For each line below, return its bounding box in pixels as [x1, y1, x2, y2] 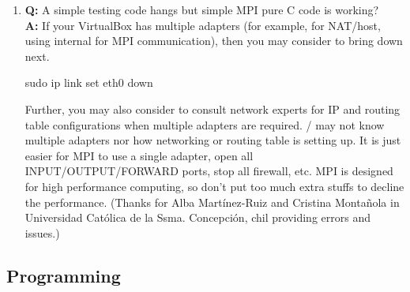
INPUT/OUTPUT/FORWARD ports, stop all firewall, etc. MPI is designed [24, 163, 393, 179]
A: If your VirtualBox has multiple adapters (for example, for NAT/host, [24, 17, 381, 33]
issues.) [24, 224, 60, 241]
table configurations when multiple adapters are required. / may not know [24, 116, 385, 133]
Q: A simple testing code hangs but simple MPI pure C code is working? [24, 2, 379, 17]
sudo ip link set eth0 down [24, 74, 153, 91]
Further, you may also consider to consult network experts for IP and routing [24, 100, 401, 117]
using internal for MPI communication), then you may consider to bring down [24, 32, 403, 49]
